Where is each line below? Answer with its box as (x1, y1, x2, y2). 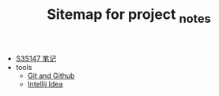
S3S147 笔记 (15, 54, 57, 63)
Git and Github (27, 71, 75, 80)
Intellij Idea (27, 79, 63, 88)
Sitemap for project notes (47, 6, 211, 26)
